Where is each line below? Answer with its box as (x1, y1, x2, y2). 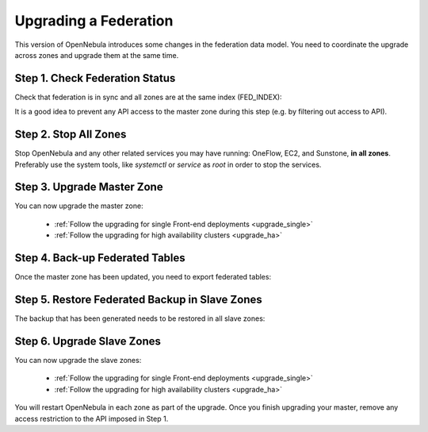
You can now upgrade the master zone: (14, 201, 143, 210)
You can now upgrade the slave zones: (14, 355, 142, 364)
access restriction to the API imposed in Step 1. (14, 414, 169, 423)
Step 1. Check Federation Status (14, 71, 176, 85)
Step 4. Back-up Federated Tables (14, 251, 185, 265)
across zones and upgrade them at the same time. (14, 50, 179, 60)
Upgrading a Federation (14, 12, 174, 29)
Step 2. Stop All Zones (14, 128, 127, 141)
